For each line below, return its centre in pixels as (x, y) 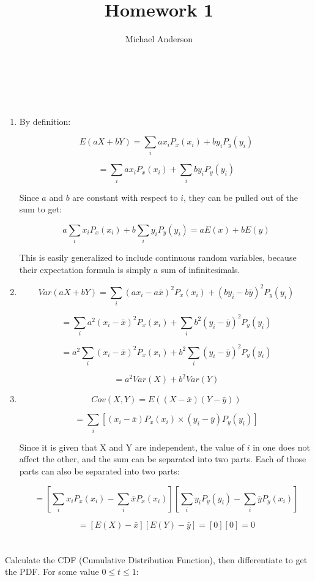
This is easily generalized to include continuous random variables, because (158, 257)
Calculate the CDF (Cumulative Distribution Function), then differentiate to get (156, 559)
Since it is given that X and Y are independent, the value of (132, 447)
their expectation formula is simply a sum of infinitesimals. (130, 269)
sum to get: (41, 209)
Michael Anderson (159, 39)
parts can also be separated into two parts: (99, 470)
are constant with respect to (125, 197)
